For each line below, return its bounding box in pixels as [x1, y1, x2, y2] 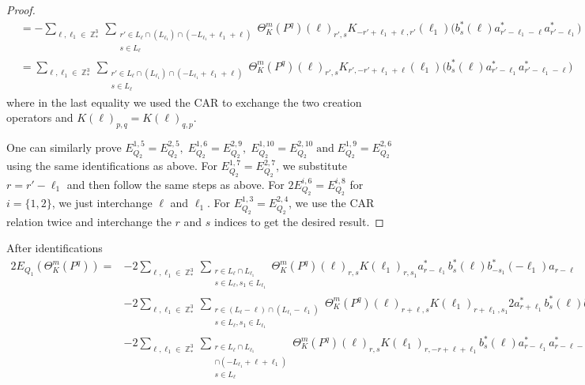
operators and [6, 109, 74, 126]
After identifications [6, 240, 103, 256]
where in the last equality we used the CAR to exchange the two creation [6, 93, 362, 110]
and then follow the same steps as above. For [66, 176, 285, 192]
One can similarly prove [6, 139, 122, 156]
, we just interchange [51, 194, 153, 211]
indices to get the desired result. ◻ [214, 213, 384, 229]
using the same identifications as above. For [6, 157, 217, 174]
